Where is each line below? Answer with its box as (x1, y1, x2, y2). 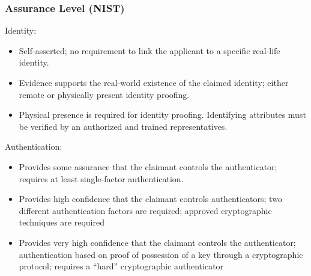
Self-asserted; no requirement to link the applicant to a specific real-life (19, 44, 280, 57)
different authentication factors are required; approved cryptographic (19, 204, 272, 216)
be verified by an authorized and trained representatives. (19, 120, 228, 132)
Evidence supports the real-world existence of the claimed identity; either (19, 76, 289, 88)
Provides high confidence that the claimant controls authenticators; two (19, 192, 282, 205)
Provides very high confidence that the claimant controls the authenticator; (19, 236, 296, 248)
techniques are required (19, 216, 104, 228)
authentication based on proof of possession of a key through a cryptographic (19, 248, 303, 260)
